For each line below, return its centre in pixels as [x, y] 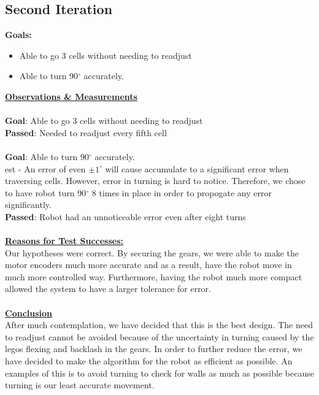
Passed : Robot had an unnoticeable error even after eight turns [125, 216]
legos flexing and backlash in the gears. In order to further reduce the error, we [154, 349]
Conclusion [29, 313]
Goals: [18, 35]
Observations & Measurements [71, 96]
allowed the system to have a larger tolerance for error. [108, 289]
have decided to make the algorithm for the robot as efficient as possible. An [149, 361]
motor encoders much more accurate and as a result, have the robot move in [148, 265]
